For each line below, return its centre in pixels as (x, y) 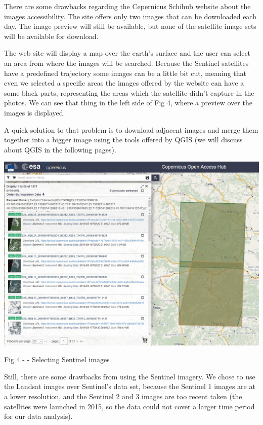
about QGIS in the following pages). (60, 149)
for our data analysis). (38, 416)
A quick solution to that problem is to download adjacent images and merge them (131, 129)
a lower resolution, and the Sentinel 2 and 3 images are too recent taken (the (123, 396)
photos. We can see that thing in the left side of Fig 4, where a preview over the (128, 103)
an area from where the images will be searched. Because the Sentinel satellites (126, 63)
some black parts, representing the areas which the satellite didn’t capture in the (129, 92)
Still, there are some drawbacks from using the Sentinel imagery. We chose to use (130, 376)
